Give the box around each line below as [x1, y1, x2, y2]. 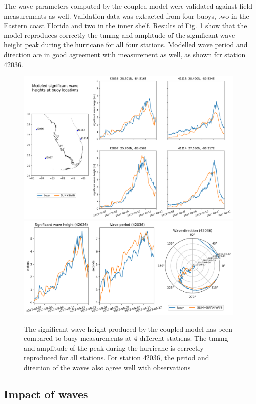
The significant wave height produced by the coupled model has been [24, 323, 232, 334]
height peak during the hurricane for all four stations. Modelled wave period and [4, 39, 248, 50]
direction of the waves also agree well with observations [24, 362, 191, 372]
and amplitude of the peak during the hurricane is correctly [24, 342, 204, 353]
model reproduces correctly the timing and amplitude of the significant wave [4, 30, 235, 40]
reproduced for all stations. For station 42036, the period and [24, 352, 209, 363]
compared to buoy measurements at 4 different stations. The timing [24, 333, 228, 343]
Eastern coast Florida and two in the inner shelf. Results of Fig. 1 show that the [4, 20, 247, 31]
